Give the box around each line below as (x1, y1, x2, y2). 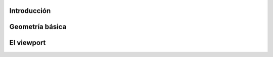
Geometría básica (9, 22, 67, 31)
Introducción (9, 6, 51, 15)
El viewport (9, 38, 46, 47)
